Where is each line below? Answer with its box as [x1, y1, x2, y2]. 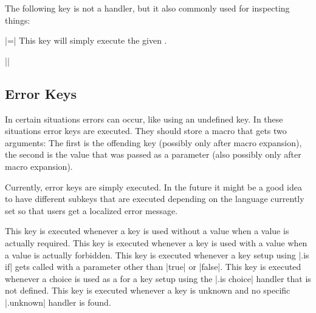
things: [5, 13, 30, 26]
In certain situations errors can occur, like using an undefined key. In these [5, 112, 283, 125]
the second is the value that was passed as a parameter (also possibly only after [5, 148, 301, 161]
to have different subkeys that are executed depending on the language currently [5, 192, 304, 205]
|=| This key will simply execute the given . [5, 34, 167, 47]
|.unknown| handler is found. [5, 295, 111, 308]
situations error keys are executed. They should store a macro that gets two [5, 124, 287, 137]
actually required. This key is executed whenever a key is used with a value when [5, 236, 307, 249]
